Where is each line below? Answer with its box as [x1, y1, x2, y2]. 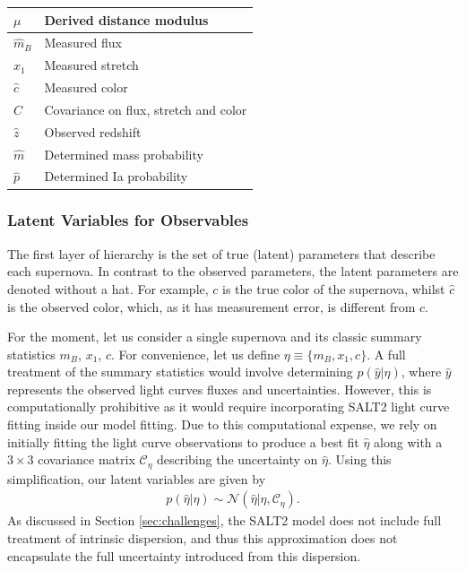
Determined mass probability [44, 144, 203, 163]
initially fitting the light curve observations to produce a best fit [7, 432, 359, 451]
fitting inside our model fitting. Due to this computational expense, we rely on [7, 415, 437, 434]
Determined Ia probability [44, 167, 188, 186]
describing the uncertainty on [156, 450, 318, 469]
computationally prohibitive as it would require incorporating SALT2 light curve [7, 397, 450, 416]
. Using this [328, 450, 392, 469]
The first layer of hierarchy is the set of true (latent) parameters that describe [7, 244, 436, 263]
